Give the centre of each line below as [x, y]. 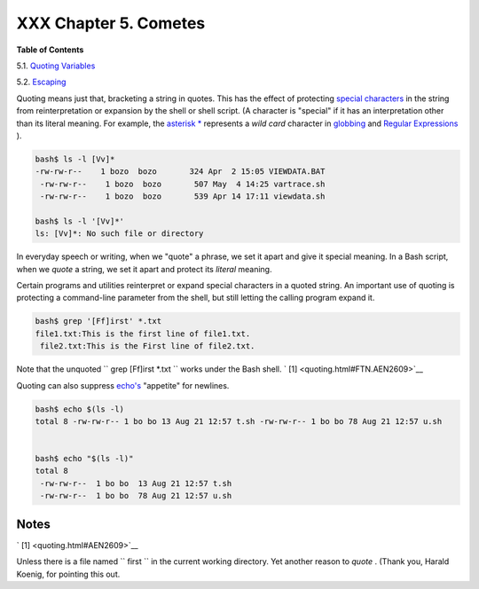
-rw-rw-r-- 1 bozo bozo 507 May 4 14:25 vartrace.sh [183, 184]
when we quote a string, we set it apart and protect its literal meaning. [144, 269]
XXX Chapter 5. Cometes [111, 23]
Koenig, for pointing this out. [68, 574]
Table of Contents [50, 50]
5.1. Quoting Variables [56, 66]
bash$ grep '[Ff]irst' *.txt [98, 321]
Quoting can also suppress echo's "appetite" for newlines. [123, 385]
